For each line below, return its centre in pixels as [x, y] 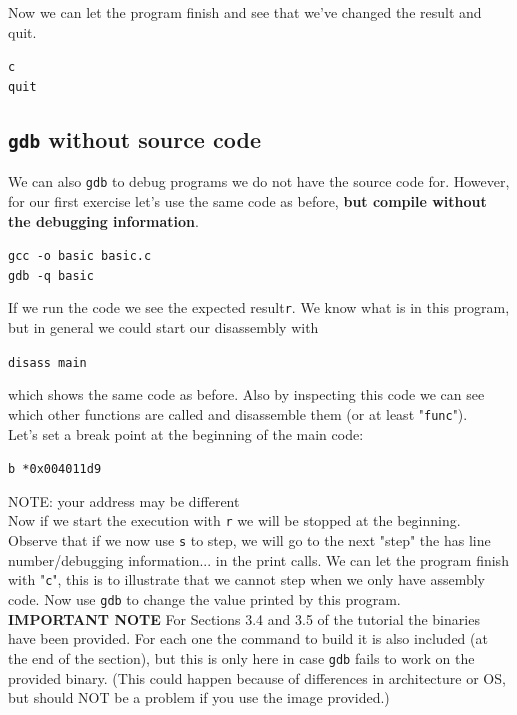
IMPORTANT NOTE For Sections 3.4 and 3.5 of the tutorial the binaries [244, 618]
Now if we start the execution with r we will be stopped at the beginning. [234, 520]
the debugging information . [103, 220]
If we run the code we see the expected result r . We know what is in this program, [259, 307]
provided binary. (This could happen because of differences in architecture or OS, [257, 677]
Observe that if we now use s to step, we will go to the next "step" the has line [249, 540]
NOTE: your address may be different [124, 500]
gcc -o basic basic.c [80, 256]
